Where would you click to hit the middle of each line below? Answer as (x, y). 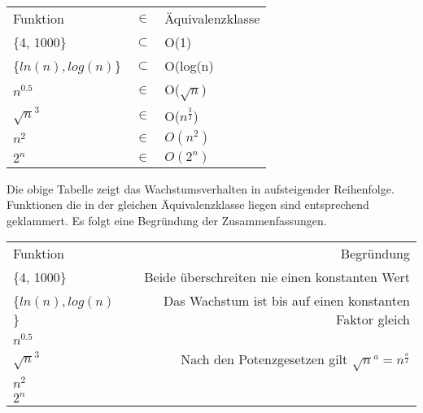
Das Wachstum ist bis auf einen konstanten (287, 301)
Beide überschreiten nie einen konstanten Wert (277, 277)
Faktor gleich (373, 320)
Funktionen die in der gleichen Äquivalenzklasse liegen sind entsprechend (188, 204)
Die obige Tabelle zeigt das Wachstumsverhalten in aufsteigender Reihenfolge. (201, 188)
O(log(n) (189, 65)
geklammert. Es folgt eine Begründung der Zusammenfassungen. (167, 220)
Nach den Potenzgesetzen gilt (264, 359)
